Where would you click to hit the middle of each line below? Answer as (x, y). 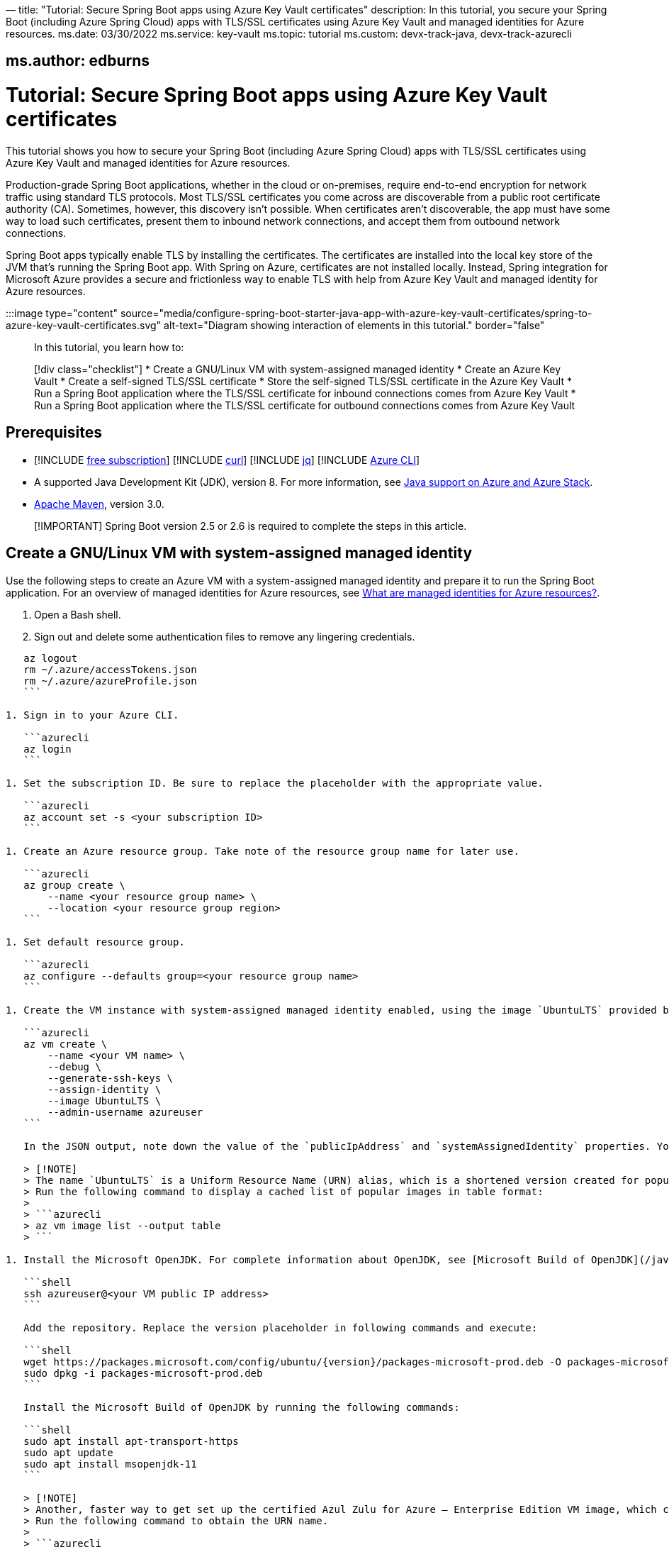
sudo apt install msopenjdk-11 (110, 1464)
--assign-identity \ (105, 1089)
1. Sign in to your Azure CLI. (92, 715)
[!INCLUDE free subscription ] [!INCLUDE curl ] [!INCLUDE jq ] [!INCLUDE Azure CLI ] (227, 460)
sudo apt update (68, 1452)
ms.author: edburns (78, 61)
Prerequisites (54, 433)
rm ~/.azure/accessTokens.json (110, 669)
